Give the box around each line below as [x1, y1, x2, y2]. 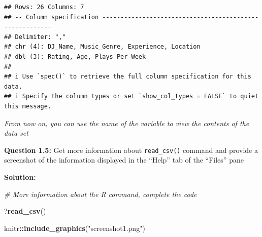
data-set [4, 128, 28, 138]
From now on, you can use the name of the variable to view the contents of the [4, 117, 249, 128]
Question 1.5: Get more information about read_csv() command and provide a [4, 144, 258, 155]
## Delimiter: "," [4, 33, 66, 41]
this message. [4, 102, 52, 110]
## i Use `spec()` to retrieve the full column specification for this [4, 73, 251, 81]
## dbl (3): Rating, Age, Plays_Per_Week [4, 53, 146, 60]
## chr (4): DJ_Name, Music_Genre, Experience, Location [4, 43, 201, 51]
